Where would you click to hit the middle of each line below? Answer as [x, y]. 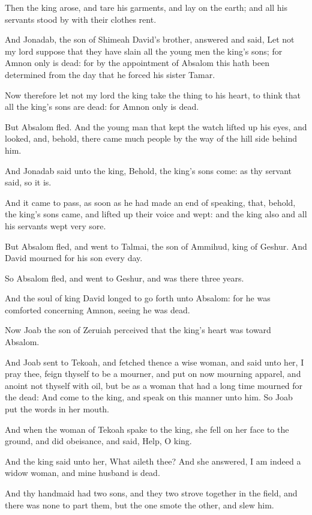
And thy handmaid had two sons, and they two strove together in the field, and [151, 493]
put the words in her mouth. [57, 409]
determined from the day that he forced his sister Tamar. [110, 74]
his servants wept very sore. [55, 225]
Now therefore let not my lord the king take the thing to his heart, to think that [153, 95]
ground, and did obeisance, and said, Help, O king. [98, 441]
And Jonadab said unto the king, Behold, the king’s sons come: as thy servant [148, 170]
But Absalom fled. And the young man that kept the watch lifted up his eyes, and [156, 126]
